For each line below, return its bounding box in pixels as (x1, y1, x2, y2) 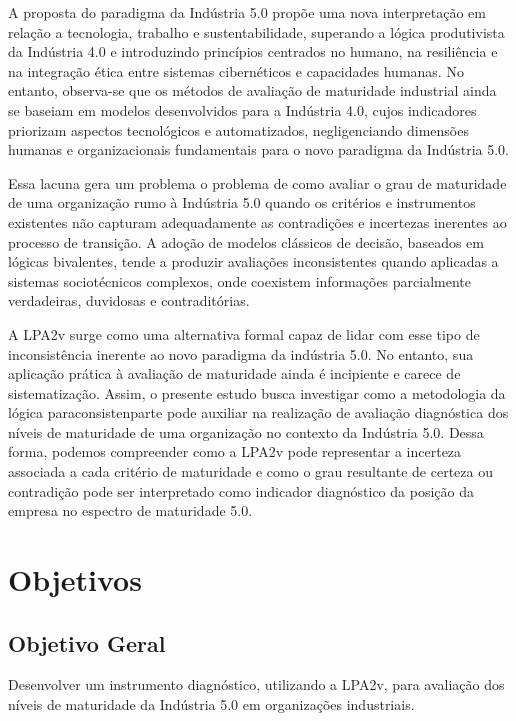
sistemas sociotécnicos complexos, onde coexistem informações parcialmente (8, 270, 471, 291)
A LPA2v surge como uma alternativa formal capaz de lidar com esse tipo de (8, 323, 480, 344)
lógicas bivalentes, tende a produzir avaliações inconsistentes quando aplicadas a (8, 251, 499, 272)
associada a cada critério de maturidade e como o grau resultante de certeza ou (8, 461, 493, 482)
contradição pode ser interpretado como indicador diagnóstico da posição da (8, 480, 474, 501)
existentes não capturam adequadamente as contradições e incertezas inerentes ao (8, 211, 507, 232)
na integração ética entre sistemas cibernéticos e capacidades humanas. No (8, 60, 464, 81)
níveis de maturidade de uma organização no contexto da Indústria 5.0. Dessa (8, 421, 484, 442)
